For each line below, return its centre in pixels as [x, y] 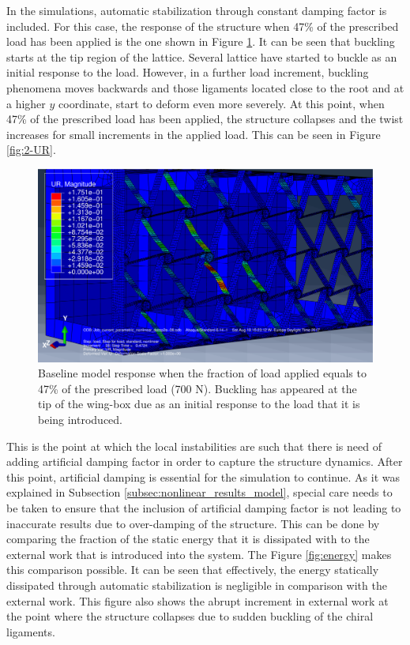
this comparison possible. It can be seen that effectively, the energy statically [193, 570]
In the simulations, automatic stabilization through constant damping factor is [197, 10]
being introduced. [81, 420]
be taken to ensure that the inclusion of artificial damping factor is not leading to [204, 507]
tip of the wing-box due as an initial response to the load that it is [199, 404]
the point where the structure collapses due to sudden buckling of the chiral [190, 616]
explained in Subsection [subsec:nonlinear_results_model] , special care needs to [199, 492]
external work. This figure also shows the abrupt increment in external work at [197, 600]
